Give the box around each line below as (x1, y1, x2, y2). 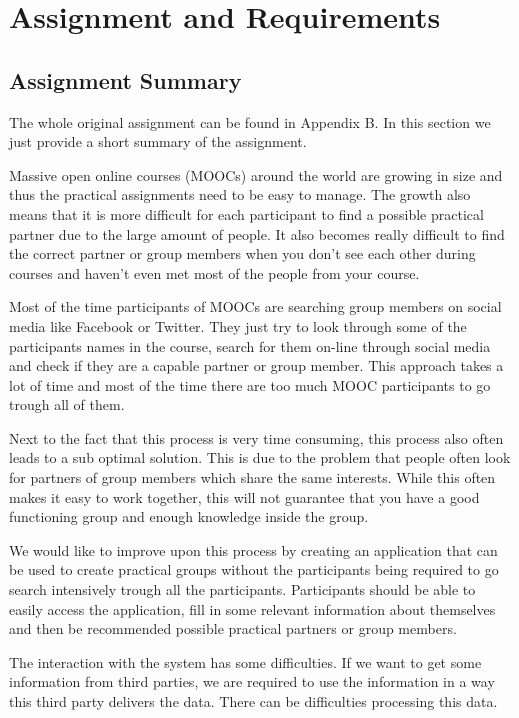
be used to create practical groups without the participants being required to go (9, 559, 499, 580)
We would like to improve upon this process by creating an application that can (9, 539, 498, 560)
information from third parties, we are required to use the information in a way (9, 671, 495, 692)
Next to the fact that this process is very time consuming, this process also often (9, 427, 504, 448)
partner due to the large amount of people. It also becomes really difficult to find (9, 223, 505, 244)
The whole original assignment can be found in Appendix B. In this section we (9, 111, 491, 132)
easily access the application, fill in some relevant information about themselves (9, 598, 496, 619)
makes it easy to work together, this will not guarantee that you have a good (9, 486, 480, 507)
